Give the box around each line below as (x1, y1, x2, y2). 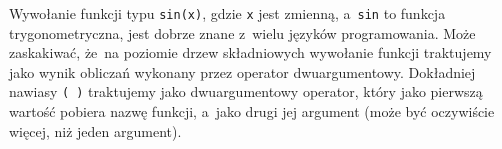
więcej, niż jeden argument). (9, 120, 182, 141)
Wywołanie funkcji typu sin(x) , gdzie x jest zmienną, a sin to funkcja (9, 3, 446, 23)
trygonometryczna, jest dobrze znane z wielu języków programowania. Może (9, 22, 476, 43)
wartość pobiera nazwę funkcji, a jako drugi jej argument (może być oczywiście (9, 101, 495, 122)
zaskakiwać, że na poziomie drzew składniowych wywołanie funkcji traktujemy (9, 42, 492, 63)
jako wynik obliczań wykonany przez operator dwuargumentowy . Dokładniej (9, 61, 476, 82)
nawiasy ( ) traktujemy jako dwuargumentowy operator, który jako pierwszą (9, 81, 483, 102)
